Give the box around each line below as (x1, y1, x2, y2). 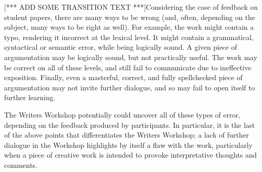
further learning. (4, 92, 56, 103)
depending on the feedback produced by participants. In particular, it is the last (4, 119, 255, 130)
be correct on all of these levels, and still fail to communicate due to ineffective (4, 62, 251, 72)
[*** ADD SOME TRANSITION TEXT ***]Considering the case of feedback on (4, 2, 258, 12)
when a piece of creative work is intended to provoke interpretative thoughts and (4, 149, 257, 160)
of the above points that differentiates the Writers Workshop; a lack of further (4, 129, 249, 140)
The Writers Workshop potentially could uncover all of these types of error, (4, 109, 241, 120)
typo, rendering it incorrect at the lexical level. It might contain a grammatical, (4, 31, 254, 42)
